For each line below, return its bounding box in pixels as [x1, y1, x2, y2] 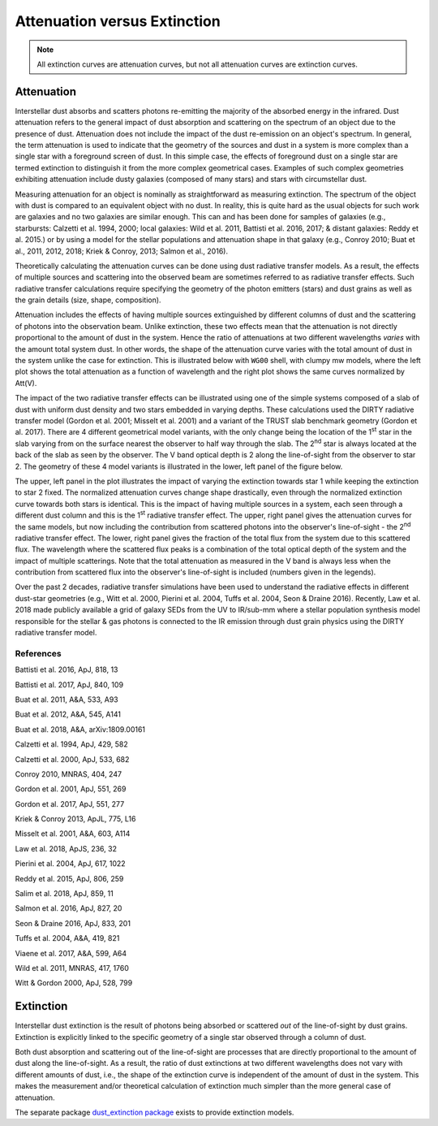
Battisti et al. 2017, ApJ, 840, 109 [15, 679, 124, 690]
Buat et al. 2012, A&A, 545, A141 [15, 709, 122, 719]
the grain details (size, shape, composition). [15, 295, 161, 305]
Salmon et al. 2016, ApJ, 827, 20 [15, 903, 122, 913]
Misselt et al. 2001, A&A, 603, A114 [15, 829, 131, 838]
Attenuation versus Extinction [15, 12, 221, 30]
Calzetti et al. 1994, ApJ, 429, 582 [15, 739, 129, 749]
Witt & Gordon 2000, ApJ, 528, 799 [15, 978, 133, 988]
